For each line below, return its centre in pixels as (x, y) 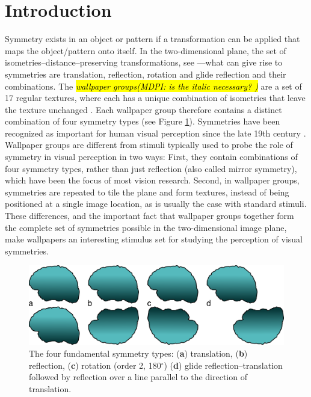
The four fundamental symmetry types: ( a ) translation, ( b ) (138, 353)
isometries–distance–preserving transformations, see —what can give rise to (144, 62)
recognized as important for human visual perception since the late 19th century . (155, 133)
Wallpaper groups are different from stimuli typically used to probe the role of (149, 145)
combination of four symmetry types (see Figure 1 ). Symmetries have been (143, 121)
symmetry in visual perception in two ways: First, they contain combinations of (151, 157)
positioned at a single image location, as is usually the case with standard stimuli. (156, 204)
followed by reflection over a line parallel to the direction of (138, 377)
